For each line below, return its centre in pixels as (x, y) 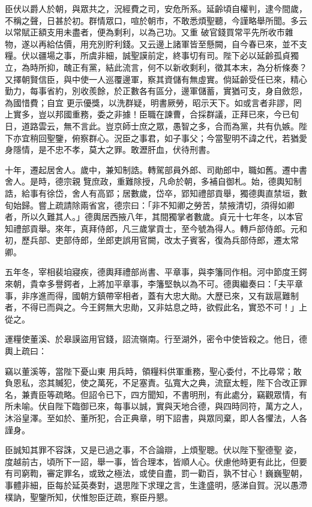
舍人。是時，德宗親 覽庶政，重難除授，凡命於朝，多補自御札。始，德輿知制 (153, 181)
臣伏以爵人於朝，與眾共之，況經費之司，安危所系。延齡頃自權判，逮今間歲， (156, 8)
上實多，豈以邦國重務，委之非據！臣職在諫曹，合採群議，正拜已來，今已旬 (152, 114)
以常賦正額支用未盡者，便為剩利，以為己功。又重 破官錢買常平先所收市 (145, 32)
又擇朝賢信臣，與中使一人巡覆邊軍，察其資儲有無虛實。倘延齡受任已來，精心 (156, 79)
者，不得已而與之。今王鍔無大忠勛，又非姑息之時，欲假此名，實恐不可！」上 (156, 307)
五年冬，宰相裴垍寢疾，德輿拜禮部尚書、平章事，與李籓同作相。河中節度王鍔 (156, 272)
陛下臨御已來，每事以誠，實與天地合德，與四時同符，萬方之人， (181, 406)
